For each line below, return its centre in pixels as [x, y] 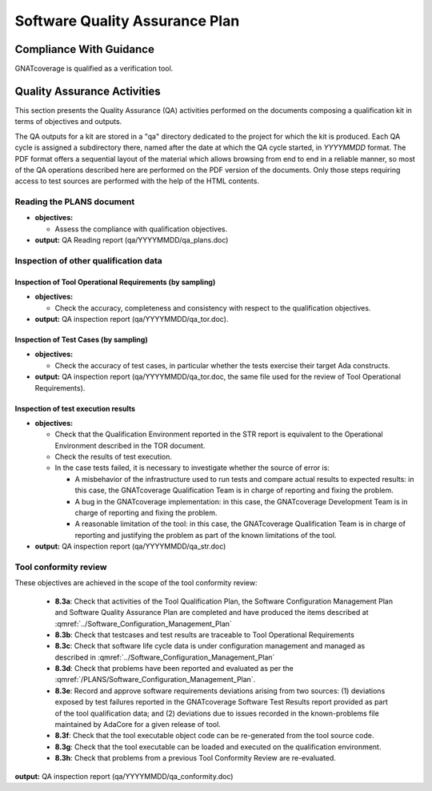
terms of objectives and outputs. [68, 122]
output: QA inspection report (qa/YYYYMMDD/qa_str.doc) [130, 546]
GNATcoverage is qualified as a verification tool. [94, 69]
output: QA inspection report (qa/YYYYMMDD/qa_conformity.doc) [124, 776]
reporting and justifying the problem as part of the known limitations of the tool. [206, 535]
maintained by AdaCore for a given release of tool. [138, 725]
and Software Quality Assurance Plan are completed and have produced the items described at [212, 612]
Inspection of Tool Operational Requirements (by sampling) [115, 282]
